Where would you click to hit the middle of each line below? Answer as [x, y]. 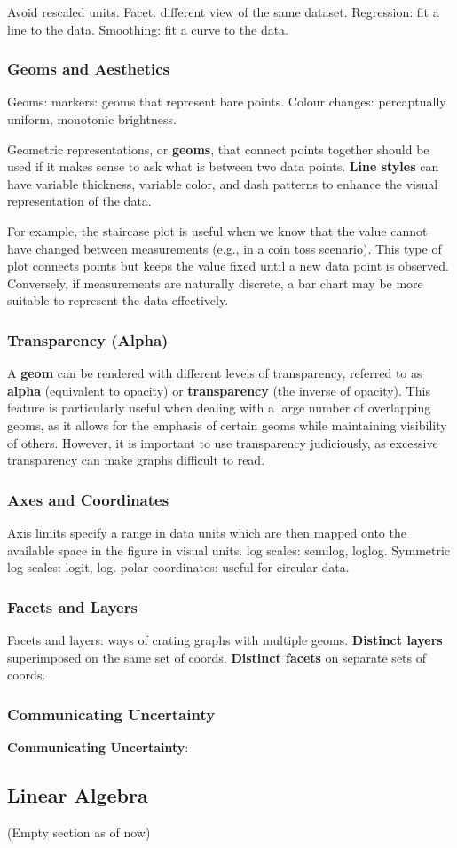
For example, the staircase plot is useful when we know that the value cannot [217, 230]
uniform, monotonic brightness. [92, 119]
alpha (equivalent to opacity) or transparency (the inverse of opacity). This [219, 390]
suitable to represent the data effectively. [118, 300]
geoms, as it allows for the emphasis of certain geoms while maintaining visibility [227, 424]
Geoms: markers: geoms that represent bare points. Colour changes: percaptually [227, 102]
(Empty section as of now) [79, 832]
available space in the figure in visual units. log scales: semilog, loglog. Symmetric [229, 550]
